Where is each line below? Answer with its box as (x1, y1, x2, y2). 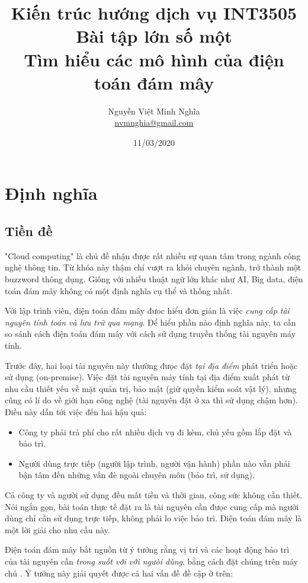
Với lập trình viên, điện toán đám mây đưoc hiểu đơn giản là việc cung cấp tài (5, 304, 290, 317)
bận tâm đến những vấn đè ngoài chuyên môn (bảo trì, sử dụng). (18, 469, 255, 481)
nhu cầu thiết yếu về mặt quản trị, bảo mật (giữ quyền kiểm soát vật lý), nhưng (5, 382, 297, 394)
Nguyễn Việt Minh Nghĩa (108, 104, 200, 117)
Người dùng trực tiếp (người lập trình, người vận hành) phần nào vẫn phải (18, 457, 290, 469)
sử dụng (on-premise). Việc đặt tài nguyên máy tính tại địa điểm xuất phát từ (5, 371, 290, 383)
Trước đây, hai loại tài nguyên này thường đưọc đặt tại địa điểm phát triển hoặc (5, 359, 298, 371)
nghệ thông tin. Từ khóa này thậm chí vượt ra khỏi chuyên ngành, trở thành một (5, 261, 301, 273)
